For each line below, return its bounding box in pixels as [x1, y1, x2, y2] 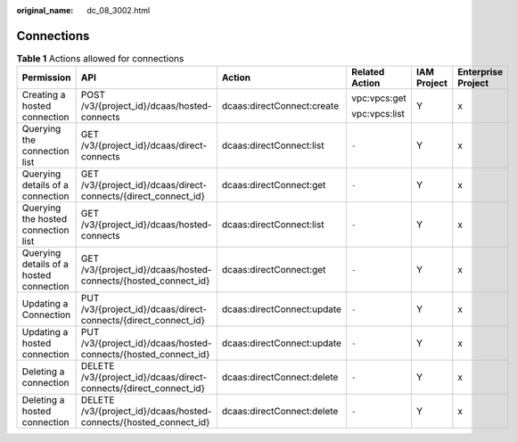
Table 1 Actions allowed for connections [16, 53, 185, 65]
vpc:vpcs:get [351, 92, 407, 104]
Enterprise [457, 66, 504, 78]
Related [351, 66, 385, 78]
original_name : [16, 5, 74, 15]
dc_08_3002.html [86, 5, 151, 15]
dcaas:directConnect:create [221, 100, 339, 112]
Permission [21, 71, 71, 84]
